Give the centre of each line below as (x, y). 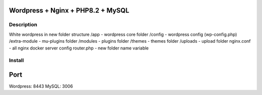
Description (23, 25)
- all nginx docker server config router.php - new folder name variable (79, 48)
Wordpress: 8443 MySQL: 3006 (41, 86)
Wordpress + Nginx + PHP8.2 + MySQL (69, 10)
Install (16, 61)
